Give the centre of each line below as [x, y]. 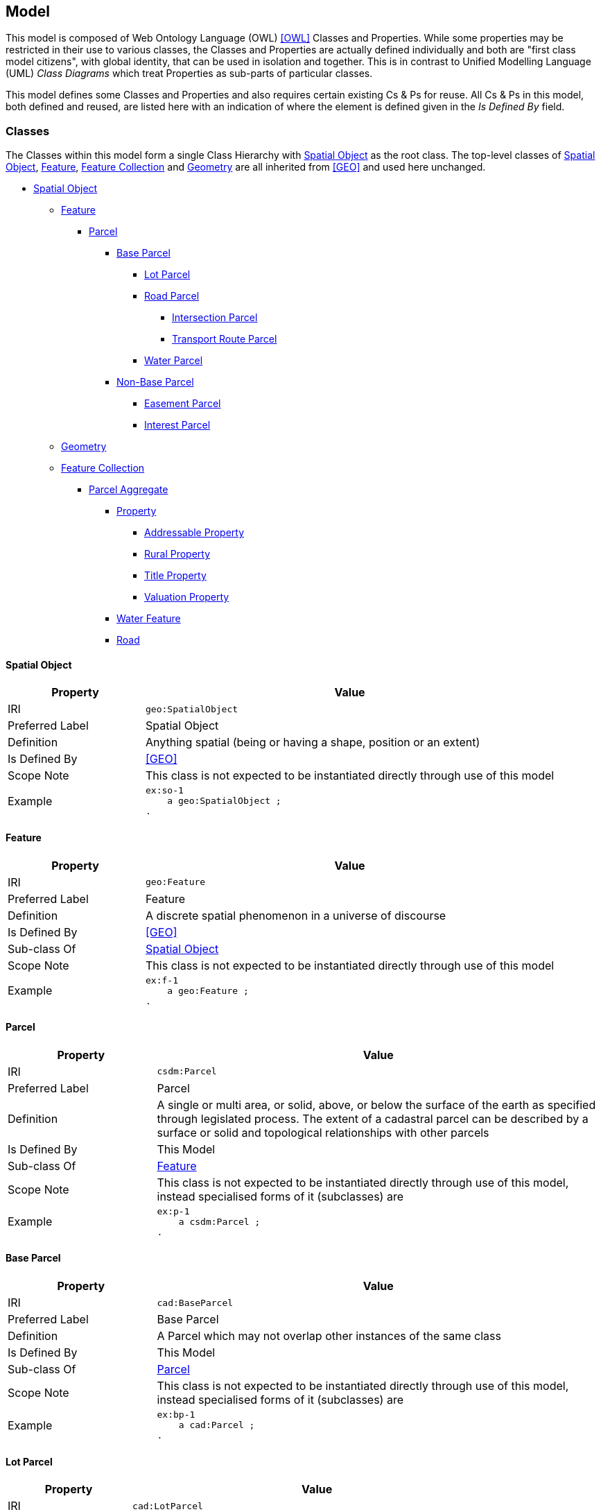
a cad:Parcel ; [217, 1425]
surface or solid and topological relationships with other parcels [323, 1132]
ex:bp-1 [176, 1415]
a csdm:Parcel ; [219, 1221]
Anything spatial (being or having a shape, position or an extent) [313, 742]
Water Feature [149, 619]
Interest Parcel [177, 425]
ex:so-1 [165, 791]
